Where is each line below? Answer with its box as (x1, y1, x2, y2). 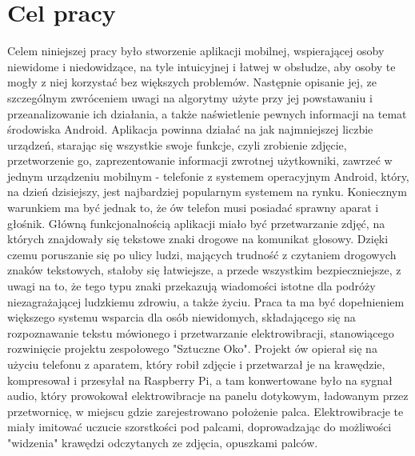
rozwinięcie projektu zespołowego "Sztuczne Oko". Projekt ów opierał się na (7, 340, 377, 357)
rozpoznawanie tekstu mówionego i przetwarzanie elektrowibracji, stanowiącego (7, 324, 394, 341)
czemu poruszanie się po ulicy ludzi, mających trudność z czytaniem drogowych (7, 246, 397, 262)
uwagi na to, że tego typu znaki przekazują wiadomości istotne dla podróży (7, 278, 376, 294)
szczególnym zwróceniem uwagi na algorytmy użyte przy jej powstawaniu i (7, 89, 373, 106)
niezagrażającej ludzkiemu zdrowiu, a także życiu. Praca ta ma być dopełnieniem (7, 293, 405, 310)
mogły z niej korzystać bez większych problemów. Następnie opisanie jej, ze (7, 74, 377, 90)
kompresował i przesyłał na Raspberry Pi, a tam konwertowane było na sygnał (7, 371, 393, 388)
